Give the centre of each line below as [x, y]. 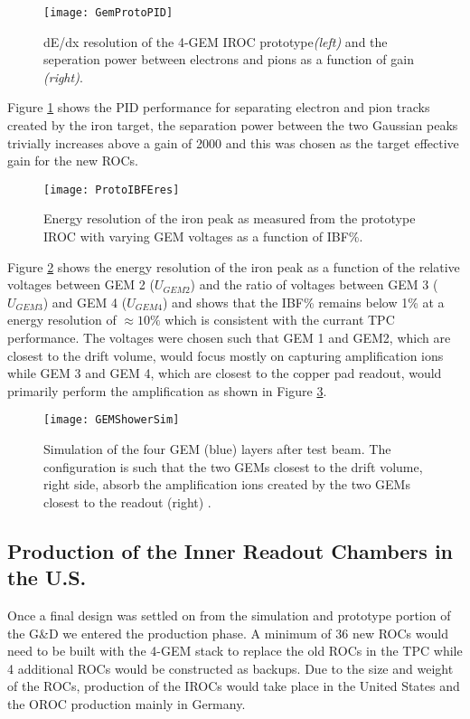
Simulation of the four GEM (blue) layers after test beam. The [217, 449]
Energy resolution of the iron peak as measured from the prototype [230, 218]
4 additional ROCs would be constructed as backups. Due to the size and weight [230, 668]
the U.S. [47, 577]
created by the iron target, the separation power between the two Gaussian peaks [233, 125]
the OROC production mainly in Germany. [127, 704]
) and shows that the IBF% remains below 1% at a [303, 302]
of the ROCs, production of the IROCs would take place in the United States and [234, 686]
